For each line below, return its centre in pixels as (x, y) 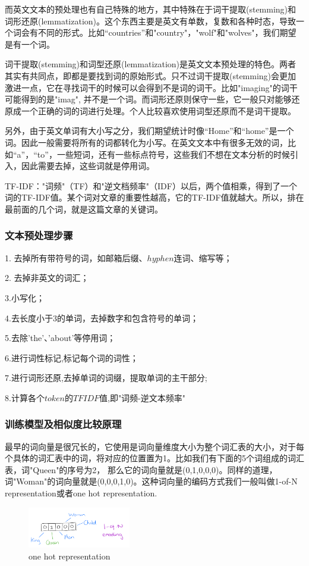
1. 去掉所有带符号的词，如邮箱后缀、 (76, 257)
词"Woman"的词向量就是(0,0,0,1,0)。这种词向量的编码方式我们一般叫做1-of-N (151, 481)
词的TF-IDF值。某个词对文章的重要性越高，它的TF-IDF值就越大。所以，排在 (154, 197)
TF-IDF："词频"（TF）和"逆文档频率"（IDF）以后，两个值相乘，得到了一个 (151, 185)
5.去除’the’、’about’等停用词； (60, 338)
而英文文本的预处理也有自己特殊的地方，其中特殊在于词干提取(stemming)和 (151, 9)
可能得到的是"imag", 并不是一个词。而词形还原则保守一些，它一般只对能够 (148, 99)
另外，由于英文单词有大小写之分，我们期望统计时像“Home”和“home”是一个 (149, 131)
